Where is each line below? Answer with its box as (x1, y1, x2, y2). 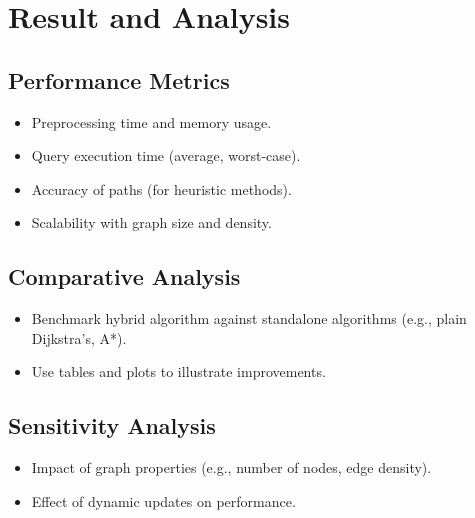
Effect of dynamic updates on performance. (31, 490, 296, 511)
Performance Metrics (8, 64, 230, 95)
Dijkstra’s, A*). (31, 327, 127, 348)
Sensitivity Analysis (8, 410, 216, 441)
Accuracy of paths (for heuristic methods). (31, 178, 292, 199)
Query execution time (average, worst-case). (31, 145, 301, 166)
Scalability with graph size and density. (31, 212, 272, 233)
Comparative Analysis (8, 261, 241, 292)
